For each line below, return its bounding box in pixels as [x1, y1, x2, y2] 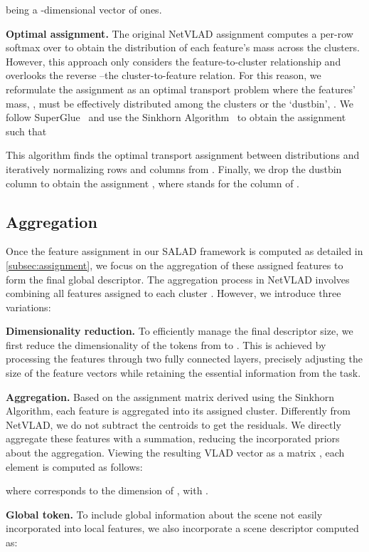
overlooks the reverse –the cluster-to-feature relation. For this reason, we [6, 68, 321, 83]
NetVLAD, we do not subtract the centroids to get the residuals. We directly [6, 417, 341, 432]
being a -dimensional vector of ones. [6, 2, 162, 16]
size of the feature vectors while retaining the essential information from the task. [6, 365, 361, 380]
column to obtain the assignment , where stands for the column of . [6, 175, 299, 190]
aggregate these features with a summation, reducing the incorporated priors [6, 431, 340, 446]
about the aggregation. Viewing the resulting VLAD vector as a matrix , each [6, 445, 345, 460]
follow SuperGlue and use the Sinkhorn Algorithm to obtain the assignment [6, 110, 346, 125]
